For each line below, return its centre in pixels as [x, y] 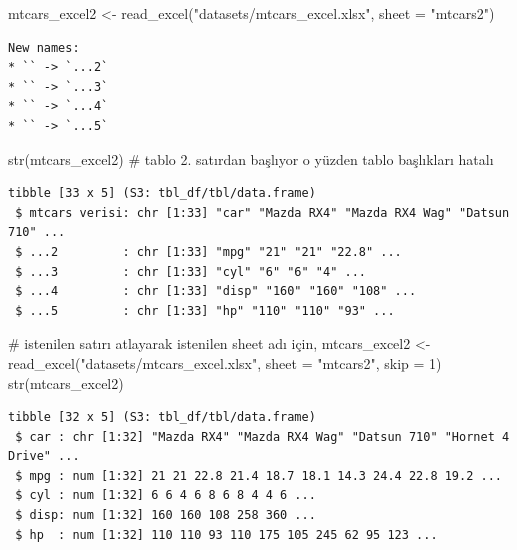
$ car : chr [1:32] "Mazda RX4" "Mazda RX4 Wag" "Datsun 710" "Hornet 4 [262, 436]
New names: [44, 47]
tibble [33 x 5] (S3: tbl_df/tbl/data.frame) [162, 193]
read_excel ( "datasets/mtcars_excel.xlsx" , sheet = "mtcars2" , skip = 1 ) [225, 362]
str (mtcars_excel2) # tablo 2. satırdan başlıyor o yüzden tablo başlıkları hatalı [251, 158]
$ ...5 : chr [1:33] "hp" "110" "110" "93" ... [205, 310]
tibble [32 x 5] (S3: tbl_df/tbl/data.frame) [162, 417]
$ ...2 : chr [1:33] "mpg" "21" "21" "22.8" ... [208, 251]
